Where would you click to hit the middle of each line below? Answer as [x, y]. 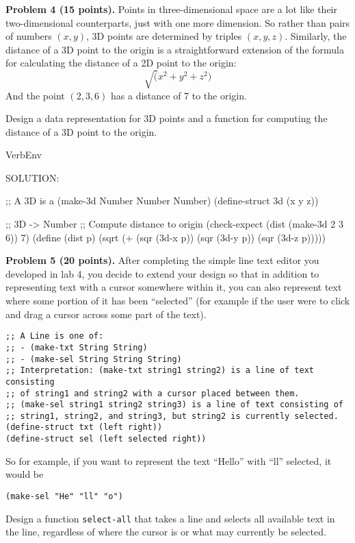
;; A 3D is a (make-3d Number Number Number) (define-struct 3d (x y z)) [162, 201]
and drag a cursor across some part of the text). [106, 314]
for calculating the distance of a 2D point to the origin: [121, 63]
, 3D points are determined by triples [164, 36]
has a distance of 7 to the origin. [179, 95]
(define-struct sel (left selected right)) [106, 439]
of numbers [29, 36]
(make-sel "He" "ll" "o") [64, 496]
